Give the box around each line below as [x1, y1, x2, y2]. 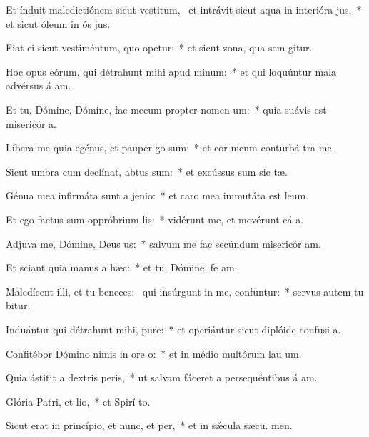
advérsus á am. [6, 78, 71, 93]
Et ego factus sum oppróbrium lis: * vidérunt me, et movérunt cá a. [6, 211, 304, 226]
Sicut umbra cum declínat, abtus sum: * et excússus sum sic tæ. [6, 164, 288, 179]
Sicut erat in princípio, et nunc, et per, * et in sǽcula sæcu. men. [6, 418, 293, 433]
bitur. [6, 298, 31, 313]
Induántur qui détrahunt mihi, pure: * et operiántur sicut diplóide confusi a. [6, 321, 341, 336]
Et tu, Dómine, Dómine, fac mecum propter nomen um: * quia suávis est [6, 101, 327, 116]
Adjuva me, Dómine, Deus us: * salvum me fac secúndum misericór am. [6, 236, 321, 251]
